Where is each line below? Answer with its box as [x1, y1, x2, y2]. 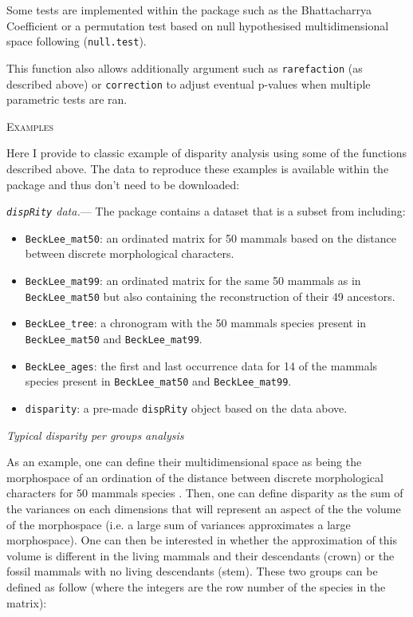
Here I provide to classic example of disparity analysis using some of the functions [6, 144, 407, 161]
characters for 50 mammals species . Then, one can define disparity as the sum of [6, 485, 403, 501]
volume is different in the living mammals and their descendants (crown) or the [6, 547, 395, 564]
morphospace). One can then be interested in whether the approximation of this [6, 532, 398, 548]
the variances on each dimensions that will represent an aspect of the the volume [6, 500, 401, 516]
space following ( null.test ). [6, 33, 147, 49]
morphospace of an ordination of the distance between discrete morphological [6, 469, 383, 485]
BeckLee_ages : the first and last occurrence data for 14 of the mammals [25, 357, 378, 374]
